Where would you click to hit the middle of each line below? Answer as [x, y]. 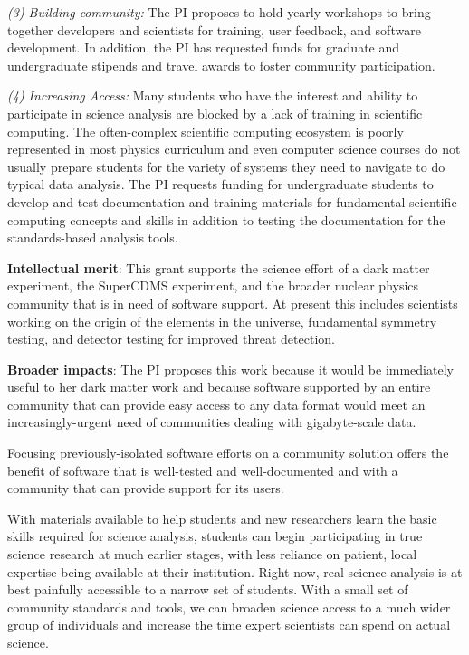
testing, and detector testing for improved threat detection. [171, 339]
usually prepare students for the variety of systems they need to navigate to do [226, 166]
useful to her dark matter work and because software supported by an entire [219, 387]
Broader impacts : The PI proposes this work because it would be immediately [230, 369]
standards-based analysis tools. [93, 237]
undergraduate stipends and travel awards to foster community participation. [221, 65]
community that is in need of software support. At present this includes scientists [233, 303]
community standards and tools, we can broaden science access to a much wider [229, 607]
